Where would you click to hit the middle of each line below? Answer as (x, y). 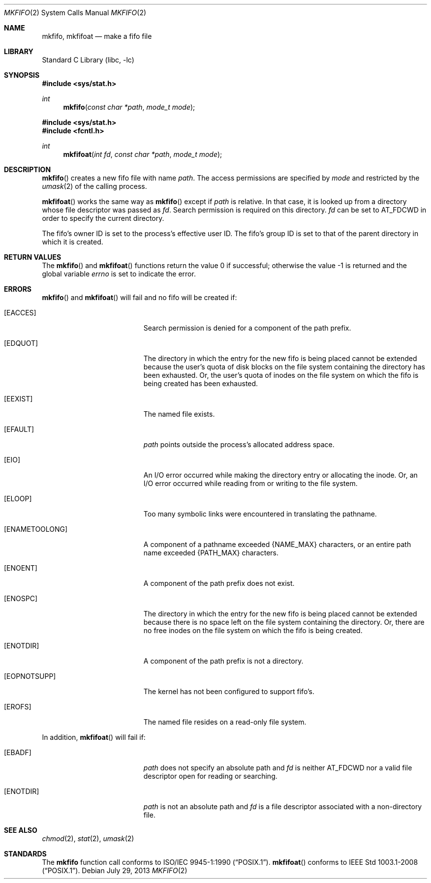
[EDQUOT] (21, 343)
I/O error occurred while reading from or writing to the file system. (250, 483)
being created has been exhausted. (201, 383)
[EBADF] (18, 752)
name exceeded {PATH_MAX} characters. (211, 553)
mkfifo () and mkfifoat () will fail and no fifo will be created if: (139, 297)
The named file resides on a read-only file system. (225, 722)
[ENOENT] (21, 568)
